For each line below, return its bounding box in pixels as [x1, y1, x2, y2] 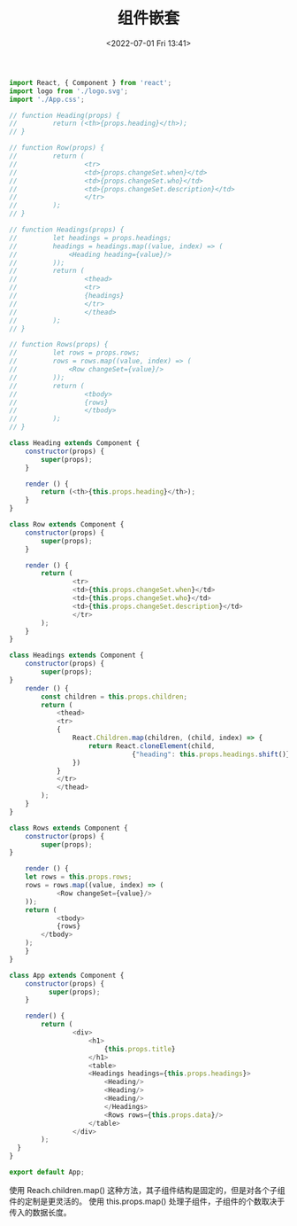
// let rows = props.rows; [9, 348, 141, 357]
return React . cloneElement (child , [88, 741, 216, 750]
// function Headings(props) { [9, 225, 125, 235]
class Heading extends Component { [9, 439, 141, 448]
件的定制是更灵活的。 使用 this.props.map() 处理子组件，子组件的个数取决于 [9, 1196, 286, 1206]
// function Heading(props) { [9, 111, 121, 120]
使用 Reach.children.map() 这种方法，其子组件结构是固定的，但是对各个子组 [9, 1184, 286, 1195]
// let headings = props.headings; [9, 233, 172, 242]
